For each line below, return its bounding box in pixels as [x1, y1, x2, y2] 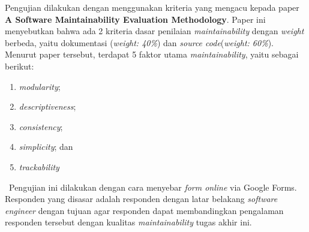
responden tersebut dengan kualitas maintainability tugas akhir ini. [5, 216, 252, 228]
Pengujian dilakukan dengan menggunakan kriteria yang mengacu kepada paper [5, 1, 299, 13]
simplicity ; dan [19, 140, 73, 153]
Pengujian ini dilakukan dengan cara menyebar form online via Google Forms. [8, 180, 297, 193]
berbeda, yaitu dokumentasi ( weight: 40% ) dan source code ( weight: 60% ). [5, 36, 274, 49]
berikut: [5, 59, 34, 72]
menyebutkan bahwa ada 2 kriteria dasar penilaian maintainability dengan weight [5, 25, 304, 37]
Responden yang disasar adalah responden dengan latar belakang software [5, 192, 278, 205]
